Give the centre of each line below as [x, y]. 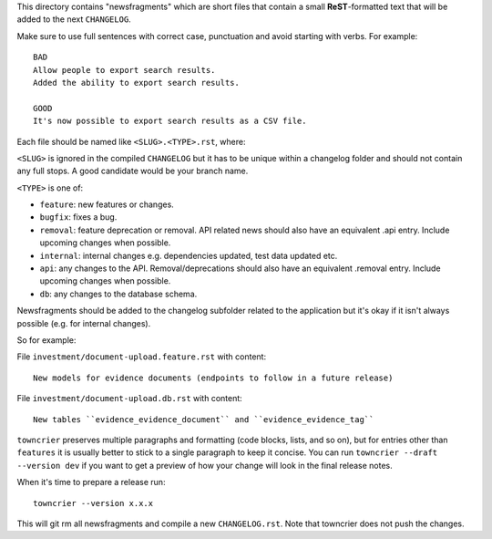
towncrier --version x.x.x [93, 503]
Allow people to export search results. [124, 70]
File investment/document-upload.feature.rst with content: [142, 357]
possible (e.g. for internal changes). [84, 323]
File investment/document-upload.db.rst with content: [130, 399]
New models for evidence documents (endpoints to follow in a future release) [213, 378]
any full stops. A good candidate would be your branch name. [133, 171]
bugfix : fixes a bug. [78, 217]
